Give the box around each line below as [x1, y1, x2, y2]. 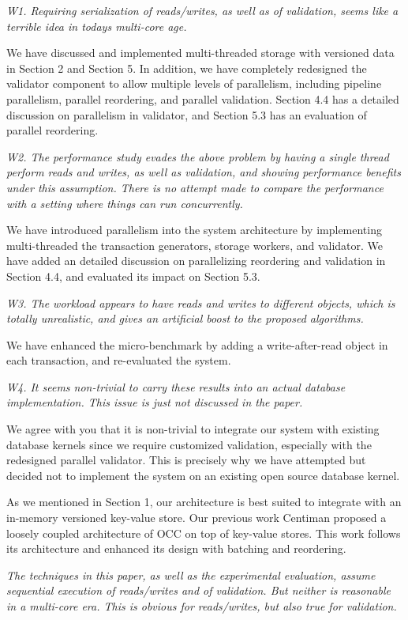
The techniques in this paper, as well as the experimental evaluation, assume [6, 566, 376, 583]
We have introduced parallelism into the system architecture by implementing [6, 221, 382, 238]
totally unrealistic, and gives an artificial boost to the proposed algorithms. [6, 310, 364, 327]
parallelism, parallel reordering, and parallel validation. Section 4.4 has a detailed [6, 90, 399, 107]
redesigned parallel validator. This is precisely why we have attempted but [6, 452, 366, 468]
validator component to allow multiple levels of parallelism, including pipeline [6, 75, 382, 92]
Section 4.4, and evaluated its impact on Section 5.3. [6, 267, 260, 284]
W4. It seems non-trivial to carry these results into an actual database [6, 378, 346, 395]
